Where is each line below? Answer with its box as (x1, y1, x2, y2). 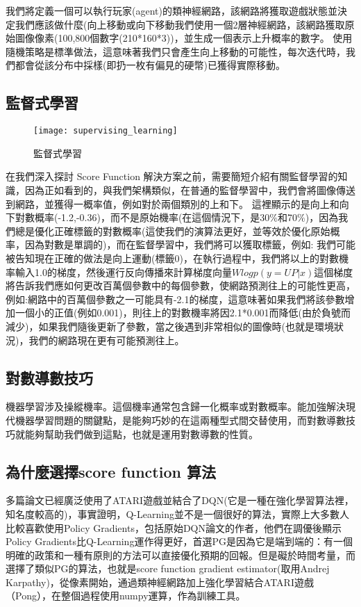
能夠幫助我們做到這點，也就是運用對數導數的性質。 (24, 426, 258, 441)
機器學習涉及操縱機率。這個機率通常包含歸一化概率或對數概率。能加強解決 (6, 399, 346, 414)
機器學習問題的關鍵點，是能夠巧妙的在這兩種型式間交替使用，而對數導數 (15, 412, 346, 427)
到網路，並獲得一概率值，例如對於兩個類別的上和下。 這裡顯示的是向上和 (6, 196, 339, 211)
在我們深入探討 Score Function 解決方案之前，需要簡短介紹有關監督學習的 (6, 169, 338, 184)
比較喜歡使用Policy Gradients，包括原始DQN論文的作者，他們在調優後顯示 (6, 520, 342, 535)
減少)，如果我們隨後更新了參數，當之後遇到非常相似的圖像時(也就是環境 (6, 318, 334, 333)
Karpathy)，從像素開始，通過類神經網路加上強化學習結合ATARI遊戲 (6, 574, 314, 589)
